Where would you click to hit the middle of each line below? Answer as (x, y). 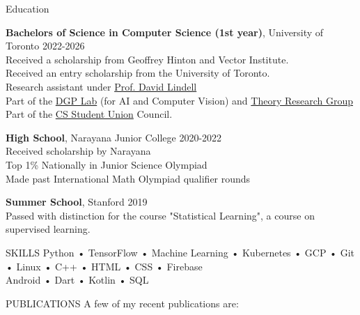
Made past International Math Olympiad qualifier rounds (128, 178)
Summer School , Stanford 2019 (77, 202)
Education (28, 8)
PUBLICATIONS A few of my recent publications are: (122, 303)
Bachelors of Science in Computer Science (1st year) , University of (165, 32)
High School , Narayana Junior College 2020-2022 (114, 137)
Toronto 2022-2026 (45, 46)
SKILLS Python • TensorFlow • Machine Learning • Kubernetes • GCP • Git (180, 252)
